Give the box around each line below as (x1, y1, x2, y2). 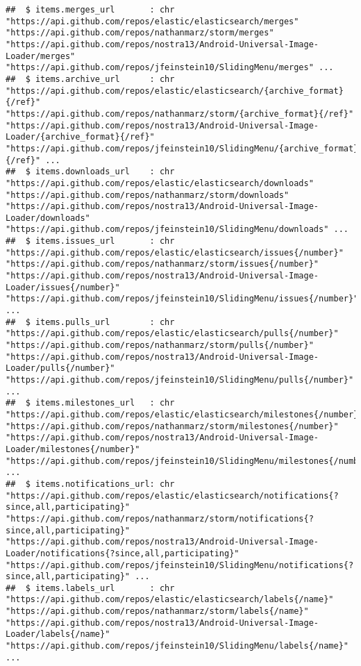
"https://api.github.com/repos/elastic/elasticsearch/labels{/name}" (6, 594, 334, 605)
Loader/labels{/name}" (6, 629, 110, 640)
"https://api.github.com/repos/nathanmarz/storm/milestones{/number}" (6, 421, 339, 431)
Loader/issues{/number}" (6, 282, 120, 292)
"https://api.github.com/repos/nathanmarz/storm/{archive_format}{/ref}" (6, 108, 354, 119)
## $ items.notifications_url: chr (6, 478, 175, 489)
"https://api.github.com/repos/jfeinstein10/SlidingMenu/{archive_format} (6, 143, 359, 153)
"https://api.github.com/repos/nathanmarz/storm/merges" (6, 28, 274, 38)
